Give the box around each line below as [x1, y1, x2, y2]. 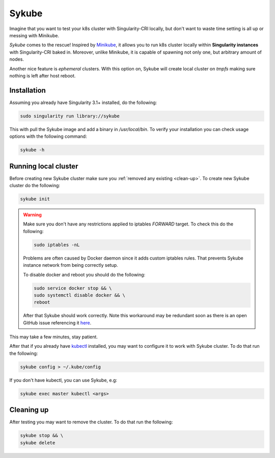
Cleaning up [9, 405, 49, 414]
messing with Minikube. [9, 32, 60, 38]
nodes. [9, 56, 24, 62]
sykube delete [20, 440, 56, 446]
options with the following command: [9, 133, 87, 140]
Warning [23, 212, 42, 218]
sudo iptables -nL [34, 242, 80, 247]
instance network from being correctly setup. [23, 262, 118, 268]
